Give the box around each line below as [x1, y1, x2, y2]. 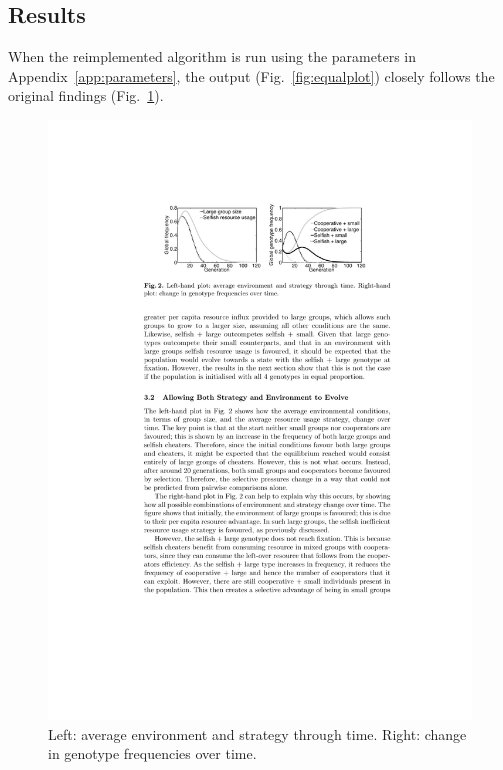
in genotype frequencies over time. [48, 743, 257, 764]
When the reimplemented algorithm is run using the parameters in [8, 46, 416, 67]
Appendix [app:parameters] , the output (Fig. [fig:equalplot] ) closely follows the [8, 65, 495, 86]
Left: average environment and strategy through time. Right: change [48, 723, 467, 744]
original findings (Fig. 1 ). [8, 85, 164, 106]
